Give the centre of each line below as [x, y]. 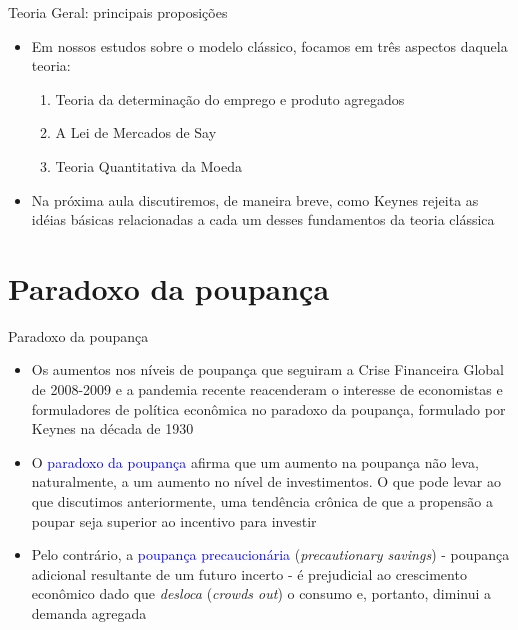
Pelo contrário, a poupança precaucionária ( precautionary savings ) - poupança [270, 554]
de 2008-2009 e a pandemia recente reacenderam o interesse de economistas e [267, 389]
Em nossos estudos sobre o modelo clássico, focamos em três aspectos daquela [269, 45]
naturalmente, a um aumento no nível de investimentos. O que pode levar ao [266, 481]
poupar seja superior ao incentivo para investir [174, 520]
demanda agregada [89, 613]
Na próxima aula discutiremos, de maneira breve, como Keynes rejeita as [255, 199]
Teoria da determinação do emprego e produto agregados [230, 98]
